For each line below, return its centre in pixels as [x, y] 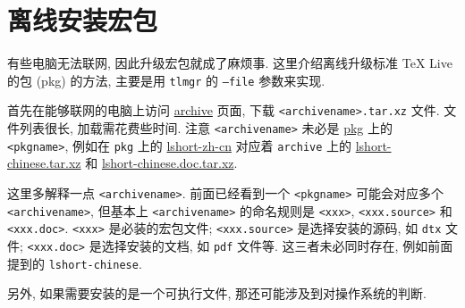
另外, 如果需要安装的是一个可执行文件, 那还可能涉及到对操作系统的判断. [217, 293]
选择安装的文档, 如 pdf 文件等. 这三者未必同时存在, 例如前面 [277, 245]
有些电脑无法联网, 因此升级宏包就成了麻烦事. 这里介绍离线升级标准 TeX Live [230, 63]
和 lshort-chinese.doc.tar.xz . [161, 163]
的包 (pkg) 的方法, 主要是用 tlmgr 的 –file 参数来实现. [166, 80]
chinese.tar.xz [44, 163]
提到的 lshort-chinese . [75, 263]
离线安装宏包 [83, 20]
